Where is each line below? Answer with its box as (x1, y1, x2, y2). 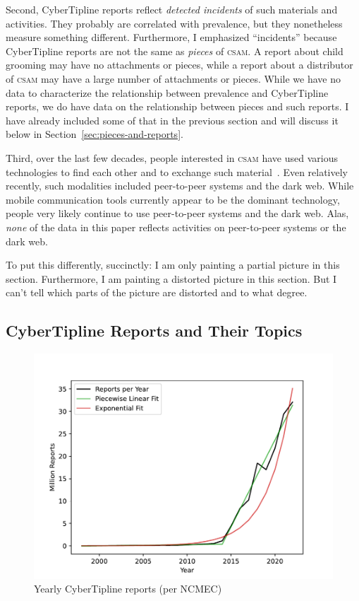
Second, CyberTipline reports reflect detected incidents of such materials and (6, 2, 338, 16)
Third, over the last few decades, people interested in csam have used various (6, 150, 338, 165)
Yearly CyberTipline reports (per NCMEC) (34, 581, 222, 596)
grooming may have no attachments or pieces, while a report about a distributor (6, 57, 353, 72)
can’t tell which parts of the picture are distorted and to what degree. (6, 285, 308, 300)
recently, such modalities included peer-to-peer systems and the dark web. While (6, 178, 354, 193)
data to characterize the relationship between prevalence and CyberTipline (6, 85, 329, 100)
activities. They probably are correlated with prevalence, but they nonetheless (6, 16, 343, 30)
